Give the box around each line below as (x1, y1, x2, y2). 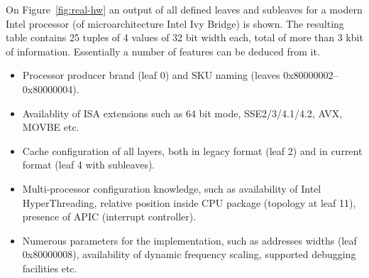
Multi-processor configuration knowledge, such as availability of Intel (22, 181, 321, 196)
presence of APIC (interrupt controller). (22, 209, 197, 224)
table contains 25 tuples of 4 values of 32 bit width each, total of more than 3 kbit (6, 30, 363, 45)
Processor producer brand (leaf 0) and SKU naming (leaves (22, 68, 280, 82)
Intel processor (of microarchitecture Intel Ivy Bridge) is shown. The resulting (6, 16, 344, 31)
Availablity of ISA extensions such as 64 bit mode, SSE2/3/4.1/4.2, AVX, (22, 105, 343, 120)
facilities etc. (22, 260, 77, 275)
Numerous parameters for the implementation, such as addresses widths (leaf (22, 232, 357, 247)
